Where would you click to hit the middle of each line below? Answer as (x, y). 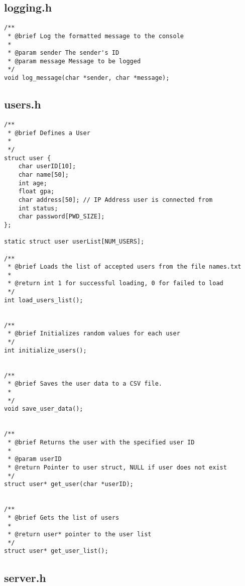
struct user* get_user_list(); (56, 551)
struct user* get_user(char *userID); (69, 484)
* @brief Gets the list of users (64, 517)
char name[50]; (43, 174)
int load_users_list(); (44, 300)
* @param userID (35, 459)
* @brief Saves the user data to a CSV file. (85, 384)
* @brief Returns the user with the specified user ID (101, 442)
